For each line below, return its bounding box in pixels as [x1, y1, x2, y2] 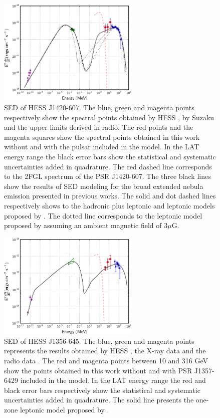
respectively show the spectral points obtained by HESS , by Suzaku [4, 112, 214, 122]
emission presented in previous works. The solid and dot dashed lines [4, 190, 216, 201]
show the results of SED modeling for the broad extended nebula [4, 180, 203, 191]
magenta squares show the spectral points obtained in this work [4, 131, 200, 142]
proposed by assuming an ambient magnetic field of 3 [4, 220, 168, 231]
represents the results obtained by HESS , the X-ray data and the [4, 345, 206, 356]
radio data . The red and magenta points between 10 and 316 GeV [4, 355, 208, 366]
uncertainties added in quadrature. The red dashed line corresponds [4, 161, 212, 171]
